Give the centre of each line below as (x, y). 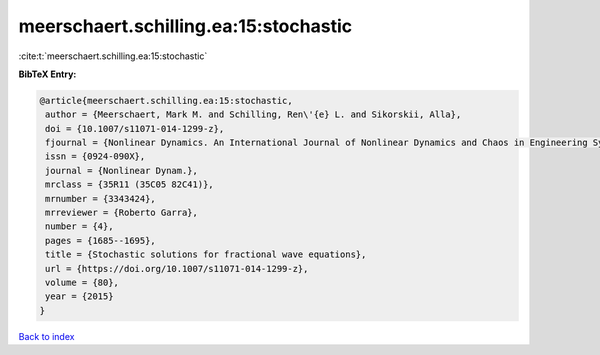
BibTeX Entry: (47, 74)
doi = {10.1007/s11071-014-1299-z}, (135, 128)
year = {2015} (79, 296)
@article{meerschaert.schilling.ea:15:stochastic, (166, 100)
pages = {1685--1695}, (101, 240)
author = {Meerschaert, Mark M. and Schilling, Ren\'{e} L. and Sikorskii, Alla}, (253, 114)
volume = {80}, (82, 282)
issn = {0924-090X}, (95, 156)
